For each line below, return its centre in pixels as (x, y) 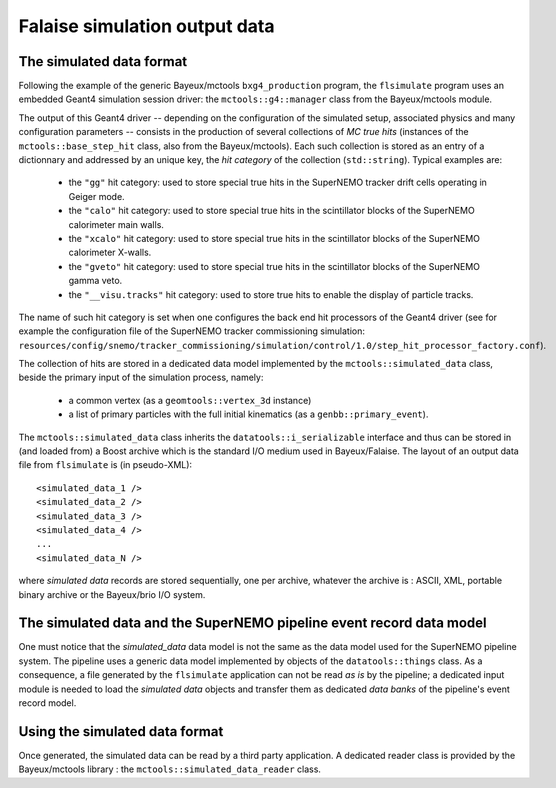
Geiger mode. (96, 196)
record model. (47, 703)
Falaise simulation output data (146, 26)
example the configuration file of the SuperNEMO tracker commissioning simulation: (191, 331)
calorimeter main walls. (116, 224)
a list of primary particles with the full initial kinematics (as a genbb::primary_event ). (248, 414)
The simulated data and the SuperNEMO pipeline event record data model (252, 623)
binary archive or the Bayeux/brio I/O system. (112, 594)
